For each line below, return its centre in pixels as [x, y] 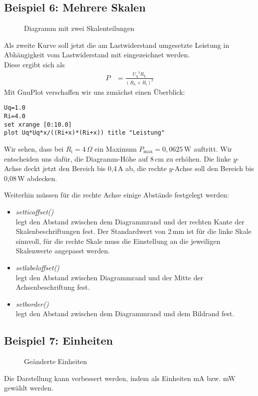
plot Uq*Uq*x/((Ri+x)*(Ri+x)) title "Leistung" [85, 133]
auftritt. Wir [213, 148]
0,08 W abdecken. [31, 178]
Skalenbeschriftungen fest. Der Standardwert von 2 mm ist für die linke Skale [133, 231]
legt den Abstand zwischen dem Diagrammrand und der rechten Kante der [130, 221]
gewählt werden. [29, 388]
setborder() [32, 303]
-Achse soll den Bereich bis [213, 168]
